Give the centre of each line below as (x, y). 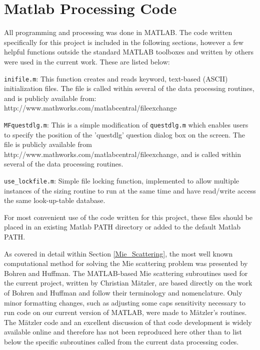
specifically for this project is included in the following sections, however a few (124, 42)
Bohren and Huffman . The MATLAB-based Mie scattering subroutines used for (126, 273)
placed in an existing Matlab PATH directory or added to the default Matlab (122, 227)
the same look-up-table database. (55, 200)
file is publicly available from (48, 144)
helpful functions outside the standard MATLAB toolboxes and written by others (129, 52)
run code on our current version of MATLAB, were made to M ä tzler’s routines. (125, 312)
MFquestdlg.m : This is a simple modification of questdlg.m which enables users (126, 124)
